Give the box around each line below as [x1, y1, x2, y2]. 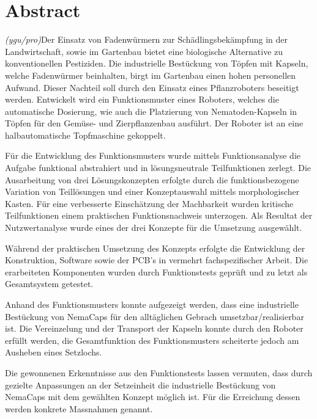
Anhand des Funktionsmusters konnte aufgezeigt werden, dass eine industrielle [5, 298, 299, 310]
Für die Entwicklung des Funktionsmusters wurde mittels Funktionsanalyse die [5, 149, 301, 162]
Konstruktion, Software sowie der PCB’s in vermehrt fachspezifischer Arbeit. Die [5, 253, 308, 266]
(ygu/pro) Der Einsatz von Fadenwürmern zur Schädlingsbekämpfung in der [5, 33, 288, 46]
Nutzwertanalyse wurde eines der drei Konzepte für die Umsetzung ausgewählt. [5, 221, 302, 234]
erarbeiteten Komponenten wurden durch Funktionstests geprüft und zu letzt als [5, 265, 308, 278]
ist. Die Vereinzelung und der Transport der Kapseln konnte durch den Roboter [5, 322, 304, 335]
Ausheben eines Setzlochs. [5, 346, 102, 359]
